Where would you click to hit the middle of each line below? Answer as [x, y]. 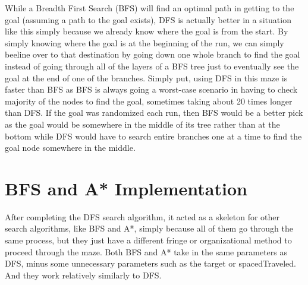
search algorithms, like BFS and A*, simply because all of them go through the [149, 228]
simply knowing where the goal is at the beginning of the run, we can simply [144, 42]
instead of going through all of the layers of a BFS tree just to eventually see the [152, 66]
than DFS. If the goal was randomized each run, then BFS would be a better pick [154, 113]
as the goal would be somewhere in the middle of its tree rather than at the [142, 124]
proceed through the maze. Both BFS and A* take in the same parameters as [146, 251]
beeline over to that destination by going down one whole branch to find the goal [153, 54]
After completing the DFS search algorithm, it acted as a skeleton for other [142, 216]
